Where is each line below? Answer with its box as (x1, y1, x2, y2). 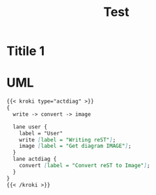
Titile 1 (6, 43, 45, 59)
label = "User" (19, 130, 63, 137)
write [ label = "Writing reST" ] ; (19, 136, 116, 143)
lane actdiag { (13, 155, 57, 163)
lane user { (13, 123, 48, 130)
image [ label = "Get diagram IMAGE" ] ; (19, 143, 132, 150)
